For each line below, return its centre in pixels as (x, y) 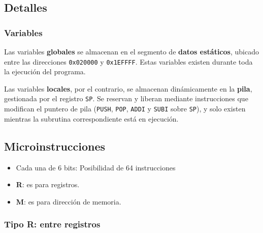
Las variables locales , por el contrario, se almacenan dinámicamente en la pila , (128, 88)
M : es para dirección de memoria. (69, 201)
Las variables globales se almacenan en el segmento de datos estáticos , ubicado (131, 51)
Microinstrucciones (55, 146)
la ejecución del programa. (45, 71)
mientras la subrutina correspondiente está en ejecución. (91, 118)
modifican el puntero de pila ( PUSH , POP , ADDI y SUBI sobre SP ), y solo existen (125, 109)
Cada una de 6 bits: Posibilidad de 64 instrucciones (96, 167)
